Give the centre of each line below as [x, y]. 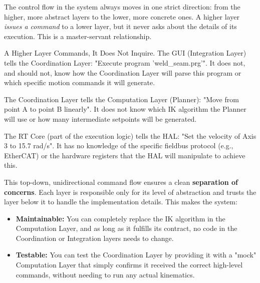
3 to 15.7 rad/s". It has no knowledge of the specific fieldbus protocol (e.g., [119, 146]
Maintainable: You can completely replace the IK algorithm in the [120, 218]
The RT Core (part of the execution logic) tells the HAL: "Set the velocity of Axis [130, 135]
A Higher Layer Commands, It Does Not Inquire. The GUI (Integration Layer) [125, 53]
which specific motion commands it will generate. [80, 82]
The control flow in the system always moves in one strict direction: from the [122, 7]
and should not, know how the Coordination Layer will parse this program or [123, 72]
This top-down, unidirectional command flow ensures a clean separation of [121, 182]
